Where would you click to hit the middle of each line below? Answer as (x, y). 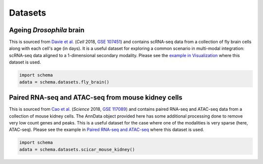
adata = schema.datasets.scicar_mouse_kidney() (77, 149)
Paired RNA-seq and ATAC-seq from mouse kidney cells (96, 98)
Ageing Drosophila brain (47, 30)
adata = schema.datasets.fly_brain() (64, 82)
